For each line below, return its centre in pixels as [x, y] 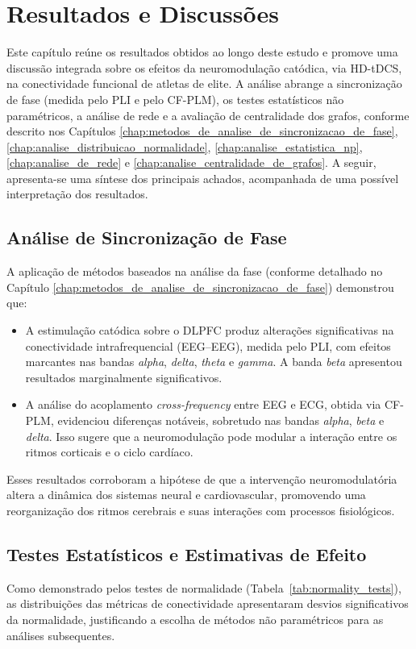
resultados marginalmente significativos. [124, 377]
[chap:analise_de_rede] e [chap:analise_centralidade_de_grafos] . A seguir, [191, 162]
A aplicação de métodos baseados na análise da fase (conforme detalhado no [195, 271]
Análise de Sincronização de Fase [147, 237]
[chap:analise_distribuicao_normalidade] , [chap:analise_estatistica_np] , [185, 146]
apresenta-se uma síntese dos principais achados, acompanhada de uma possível [203, 178]
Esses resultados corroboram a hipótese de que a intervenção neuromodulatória [202, 478]
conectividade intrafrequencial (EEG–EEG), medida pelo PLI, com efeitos [208, 345]
